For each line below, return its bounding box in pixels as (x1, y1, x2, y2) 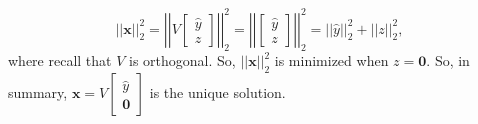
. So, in (426, 50, 470, 71)
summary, (8, 82, 68, 103)
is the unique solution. (149, 82, 286, 103)
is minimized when (274, 50, 389, 71)
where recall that (8, 50, 112, 71)
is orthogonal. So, (129, 50, 236, 71)
